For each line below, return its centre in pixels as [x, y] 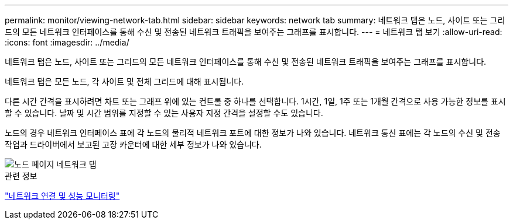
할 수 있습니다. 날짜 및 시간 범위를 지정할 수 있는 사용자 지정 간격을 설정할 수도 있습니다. [164, 113]
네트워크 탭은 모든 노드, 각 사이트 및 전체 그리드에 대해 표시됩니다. [124, 81]
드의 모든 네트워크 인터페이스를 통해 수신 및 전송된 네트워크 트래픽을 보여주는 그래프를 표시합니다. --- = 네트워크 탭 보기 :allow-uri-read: [254, 32]
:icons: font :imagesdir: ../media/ [67, 42]
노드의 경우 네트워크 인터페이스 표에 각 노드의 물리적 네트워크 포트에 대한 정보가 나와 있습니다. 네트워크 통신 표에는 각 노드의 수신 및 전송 [253, 133]
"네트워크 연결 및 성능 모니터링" [62, 196]
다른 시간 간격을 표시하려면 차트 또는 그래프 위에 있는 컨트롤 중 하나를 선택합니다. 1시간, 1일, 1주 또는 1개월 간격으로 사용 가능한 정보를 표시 [255, 101]
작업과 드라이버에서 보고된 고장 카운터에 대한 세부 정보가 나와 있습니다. [133, 144]
